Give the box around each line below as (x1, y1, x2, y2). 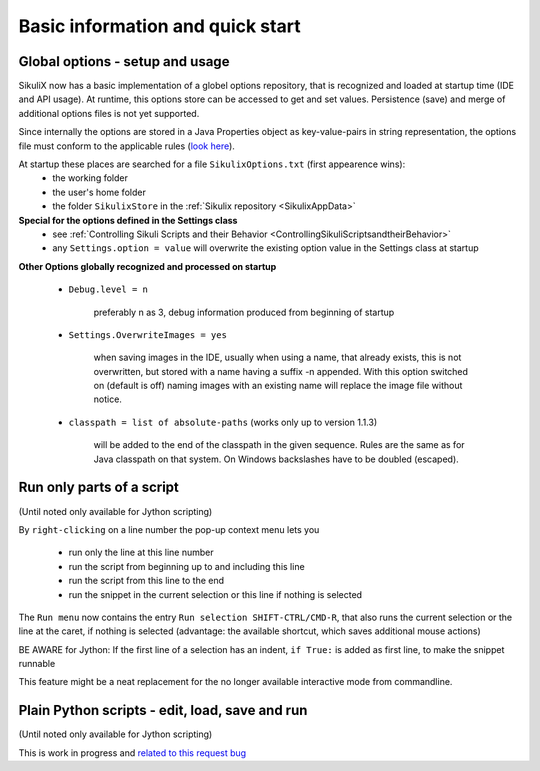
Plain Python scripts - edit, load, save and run (18, 702, 308, 719)
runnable (18, 658, 56, 670)
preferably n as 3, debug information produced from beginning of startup (93, 306, 395, 318)
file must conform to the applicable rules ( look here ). (18, 140, 235, 152)
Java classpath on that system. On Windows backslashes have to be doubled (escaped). (93, 453, 459, 465)
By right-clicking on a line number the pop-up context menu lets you (18, 523, 320, 535)
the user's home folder (52, 186, 147, 198)
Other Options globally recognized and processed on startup (18, 260, 277, 272)
